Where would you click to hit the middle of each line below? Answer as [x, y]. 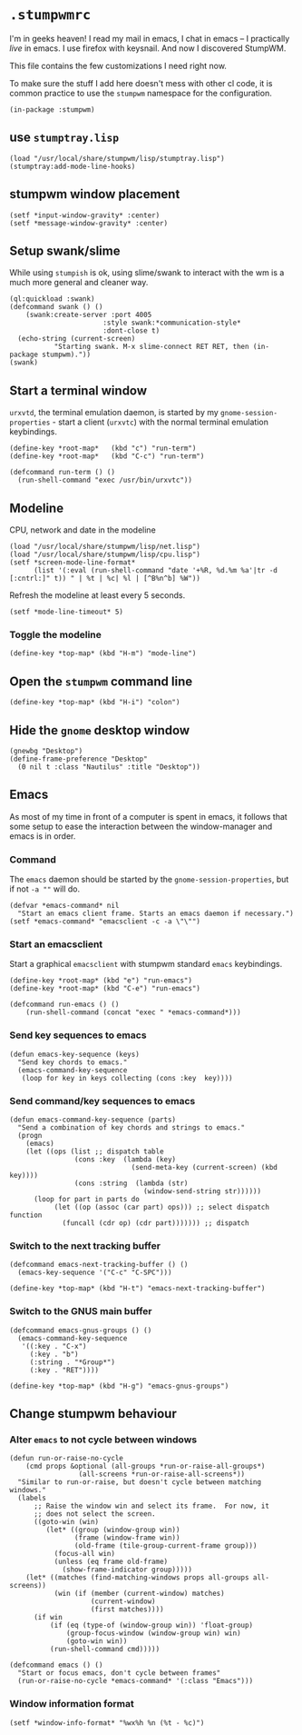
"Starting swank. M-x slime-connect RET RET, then [151, 347]
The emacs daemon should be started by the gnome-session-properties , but [149, 880]
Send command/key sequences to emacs [102, 1101]
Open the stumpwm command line [101, 681]
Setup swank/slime [65, 250]
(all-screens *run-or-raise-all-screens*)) [162, 1474]
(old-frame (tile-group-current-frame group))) [166, 1546]
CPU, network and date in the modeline [83, 530]
